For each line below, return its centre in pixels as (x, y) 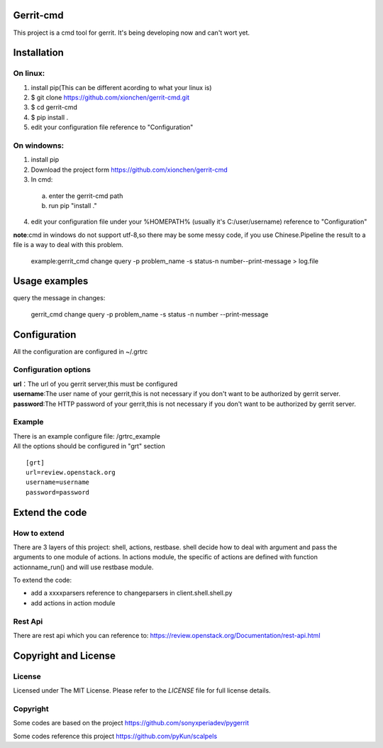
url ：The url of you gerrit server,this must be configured (95, 384)
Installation (38, 53)
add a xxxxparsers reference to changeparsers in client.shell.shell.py (132, 593)
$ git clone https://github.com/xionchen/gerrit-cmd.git (110, 98)
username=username (58, 482)
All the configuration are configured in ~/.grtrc (81, 351)
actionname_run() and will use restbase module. (83, 567)
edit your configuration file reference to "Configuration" (112, 127)
